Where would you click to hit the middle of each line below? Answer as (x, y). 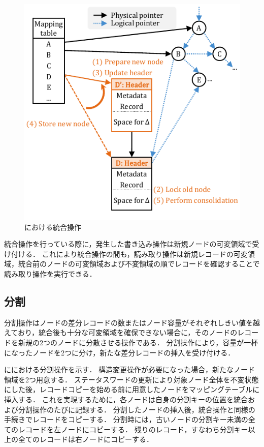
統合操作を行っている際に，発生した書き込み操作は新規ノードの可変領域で (128, 244)
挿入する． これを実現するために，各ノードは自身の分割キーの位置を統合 (126, 399)
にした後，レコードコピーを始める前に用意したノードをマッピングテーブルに (132, 389)
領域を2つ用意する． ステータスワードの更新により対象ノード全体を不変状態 (131, 379)
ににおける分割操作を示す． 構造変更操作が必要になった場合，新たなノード (130, 369)
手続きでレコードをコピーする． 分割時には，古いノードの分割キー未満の (126, 419)
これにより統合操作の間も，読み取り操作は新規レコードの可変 (145, 254)
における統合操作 (53, 227)
